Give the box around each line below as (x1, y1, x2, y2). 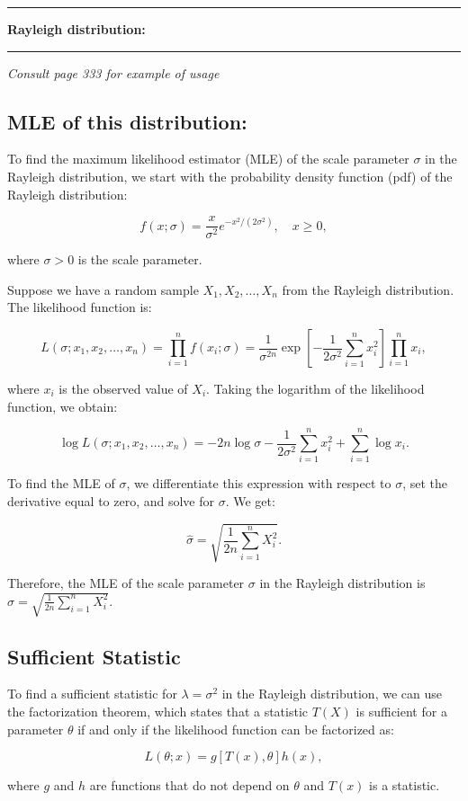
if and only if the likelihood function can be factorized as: (77, 719, 394, 738)
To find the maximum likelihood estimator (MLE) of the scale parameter (7, 149, 409, 168)
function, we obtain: (7, 396, 118, 415)
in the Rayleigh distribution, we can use (221, 684, 442, 703)
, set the (402, 474, 447, 493)
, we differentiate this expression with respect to (126, 474, 391, 493)
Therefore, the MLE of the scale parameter (7, 574, 245, 592)
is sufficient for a (355, 702, 447, 720)
